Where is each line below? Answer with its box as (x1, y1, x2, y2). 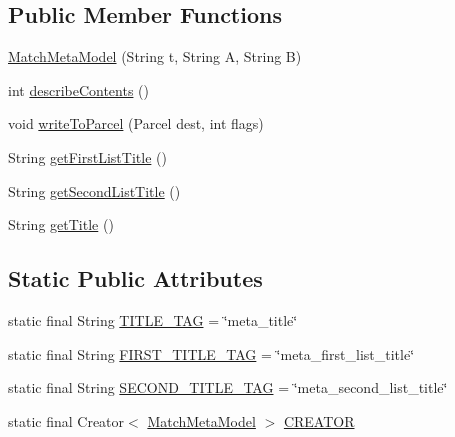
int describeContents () (8, 79, 149, 100)
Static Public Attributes (8, 263, 263, 294)
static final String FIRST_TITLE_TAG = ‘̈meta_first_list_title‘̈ (8, 343, 415, 364)
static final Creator (8, 410, 125, 431)
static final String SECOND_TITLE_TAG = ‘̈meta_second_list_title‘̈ (8, 377, 448, 398)
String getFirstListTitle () (8, 146, 167, 167)
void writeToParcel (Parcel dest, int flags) (8, 113, 264, 134)
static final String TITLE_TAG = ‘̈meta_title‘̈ (8, 309, 298, 330)
